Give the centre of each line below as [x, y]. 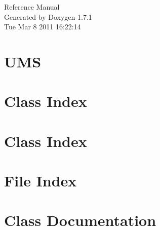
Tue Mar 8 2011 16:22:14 [43, 27]
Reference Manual [32, 7]
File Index [41, 181]
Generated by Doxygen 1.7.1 [48, 16]
